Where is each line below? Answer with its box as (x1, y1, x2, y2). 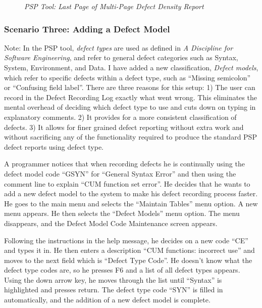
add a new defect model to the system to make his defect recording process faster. (4, 188, 258, 199)
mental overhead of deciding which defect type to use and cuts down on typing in (4, 102, 256, 112)
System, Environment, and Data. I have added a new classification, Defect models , (4, 62, 258, 72)
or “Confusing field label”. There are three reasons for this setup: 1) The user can (4, 82, 255, 93)
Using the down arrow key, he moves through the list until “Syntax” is (4, 274, 222, 285)
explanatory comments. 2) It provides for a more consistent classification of (4, 111, 237, 122)
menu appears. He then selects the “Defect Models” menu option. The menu (4, 208, 240, 218)
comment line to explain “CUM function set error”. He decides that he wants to (4, 178, 250, 189)
